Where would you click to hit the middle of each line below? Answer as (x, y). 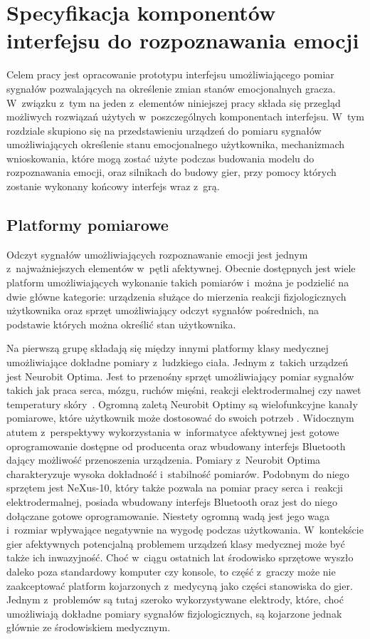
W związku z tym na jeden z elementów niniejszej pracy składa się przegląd (174, 102)
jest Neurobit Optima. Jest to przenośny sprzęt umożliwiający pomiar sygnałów (180, 376)
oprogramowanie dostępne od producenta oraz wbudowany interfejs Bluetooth (176, 446)
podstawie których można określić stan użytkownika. (121, 324)
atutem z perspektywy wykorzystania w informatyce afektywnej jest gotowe (173, 431)
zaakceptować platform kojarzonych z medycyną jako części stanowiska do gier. (180, 585)
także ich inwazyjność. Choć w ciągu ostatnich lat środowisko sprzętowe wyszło (180, 557)
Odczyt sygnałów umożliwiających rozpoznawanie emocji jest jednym (157, 254)
